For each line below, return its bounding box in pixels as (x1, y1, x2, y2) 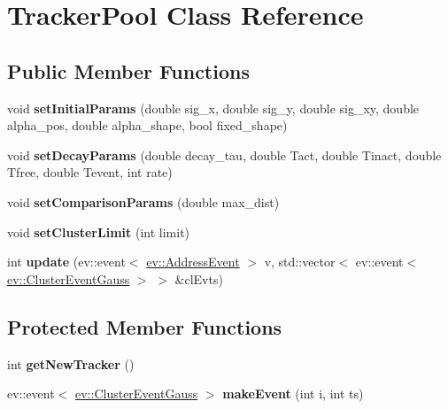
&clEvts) (174, 269, 223, 288)
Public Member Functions (7, 57, 250, 84)
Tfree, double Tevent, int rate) (7, 163, 173, 181)
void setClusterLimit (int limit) (7, 222, 190, 241)
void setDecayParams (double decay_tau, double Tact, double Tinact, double (7, 145, 442, 164)
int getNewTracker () (7, 354, 135, 373)
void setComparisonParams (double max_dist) (7, 192, 280, 211)
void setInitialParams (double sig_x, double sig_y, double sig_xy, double (7, 98, 420, 117)
